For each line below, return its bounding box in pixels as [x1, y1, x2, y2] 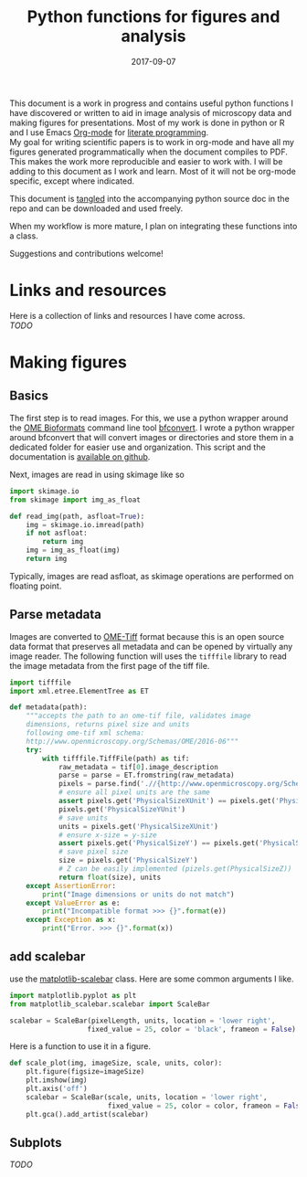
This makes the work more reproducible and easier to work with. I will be [9, 155, 283, 166]
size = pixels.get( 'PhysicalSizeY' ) [58, 856, 198, 865]
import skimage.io [9, 486, 79, 495]
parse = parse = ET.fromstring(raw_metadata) [58, 770, 235, 780]
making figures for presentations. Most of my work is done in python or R [9, 117, 285, 128]
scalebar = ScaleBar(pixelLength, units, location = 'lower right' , [9, 1016, 276, 1025]
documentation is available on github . [9, 451, 151, 462]
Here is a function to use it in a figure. [9, 1041, 152, 1052]
